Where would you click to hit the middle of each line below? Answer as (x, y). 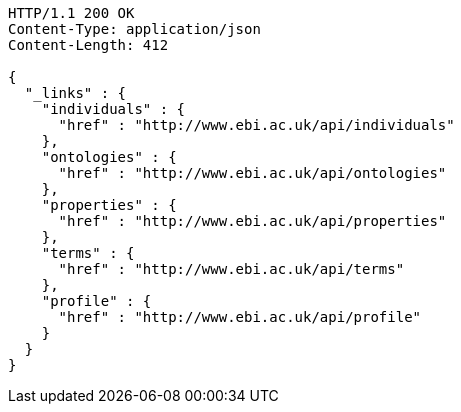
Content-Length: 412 (88, 45)
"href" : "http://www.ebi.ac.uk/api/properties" (252, 221)
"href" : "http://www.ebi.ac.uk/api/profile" (240, 317)
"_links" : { (75, 93)
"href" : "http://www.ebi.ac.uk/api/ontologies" (252, 173)
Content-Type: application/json (134, 29)
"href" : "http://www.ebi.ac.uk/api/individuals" (256, 125)
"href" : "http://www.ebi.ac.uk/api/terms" (231, 269)
